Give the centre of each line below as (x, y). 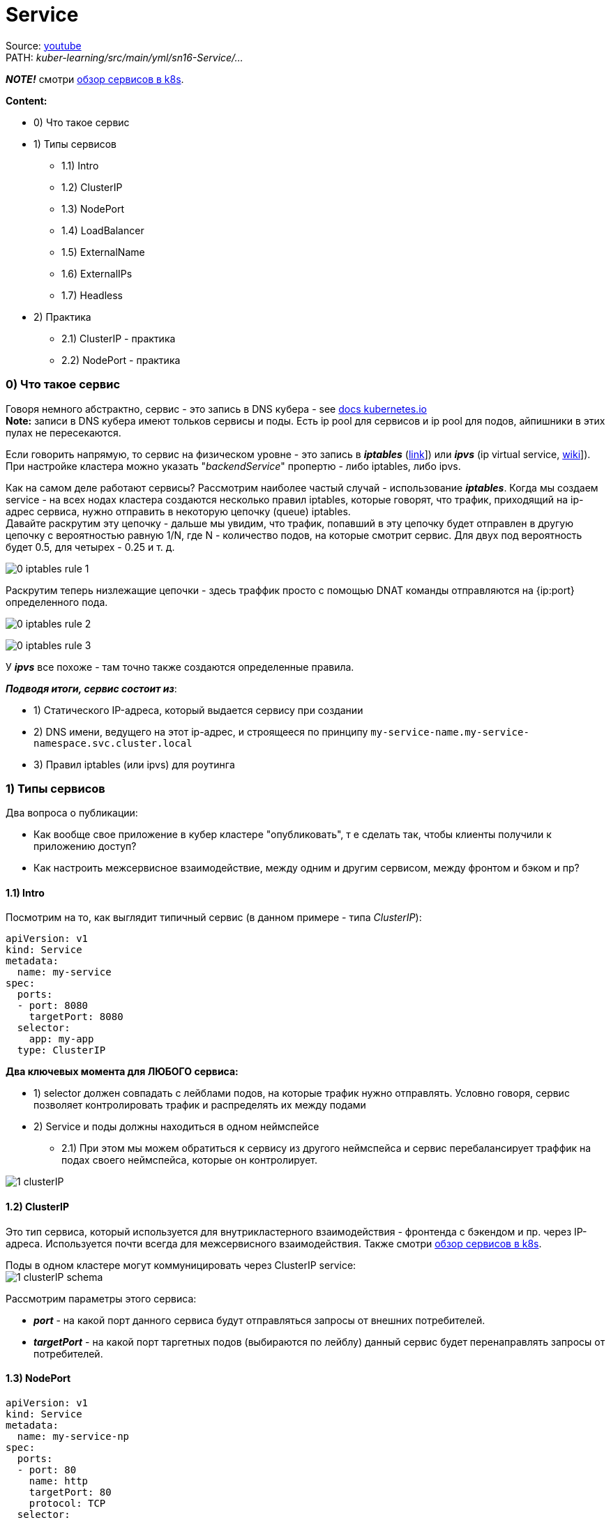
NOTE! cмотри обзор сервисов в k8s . (95, 79)
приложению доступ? (85, 846)
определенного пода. (57, 602)
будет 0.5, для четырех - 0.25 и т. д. (90, 547)
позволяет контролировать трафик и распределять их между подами (200, 1105)
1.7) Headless (92, 295)
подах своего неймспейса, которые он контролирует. (189, 1160)
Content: (27, 100)
